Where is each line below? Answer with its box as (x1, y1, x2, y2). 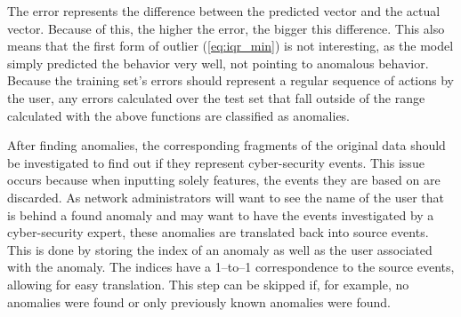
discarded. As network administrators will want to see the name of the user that (7, 187, 445, 206)
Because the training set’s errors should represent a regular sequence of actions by (7, 71, 454, 90)
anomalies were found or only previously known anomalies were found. (7, 292, 391, 311)
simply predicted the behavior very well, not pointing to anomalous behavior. (7, 53, 429, 72)
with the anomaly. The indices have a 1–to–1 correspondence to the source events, (7, 258, 455, 276)
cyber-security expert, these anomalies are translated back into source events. (7, 223, 429, 242)
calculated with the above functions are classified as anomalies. (7, 106, 351, 124)
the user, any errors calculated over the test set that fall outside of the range (7, 88, 425, 107)
